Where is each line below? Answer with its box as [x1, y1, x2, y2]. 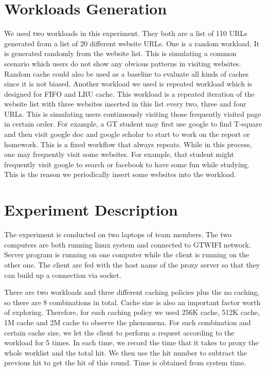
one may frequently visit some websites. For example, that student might [4, 149, 234, 160]
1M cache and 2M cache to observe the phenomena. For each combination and [4, 316, 251, 327]
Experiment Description [4, 199, 178, 220]
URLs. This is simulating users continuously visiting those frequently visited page [4, 108, 261, 119]
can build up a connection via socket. [4, 269, 121, 280]
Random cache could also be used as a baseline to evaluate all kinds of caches [4, 68, 249, 79]
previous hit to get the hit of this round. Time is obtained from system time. [4, 357, 246, 368]
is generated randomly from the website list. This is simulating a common [4, 48, 237, 59]
